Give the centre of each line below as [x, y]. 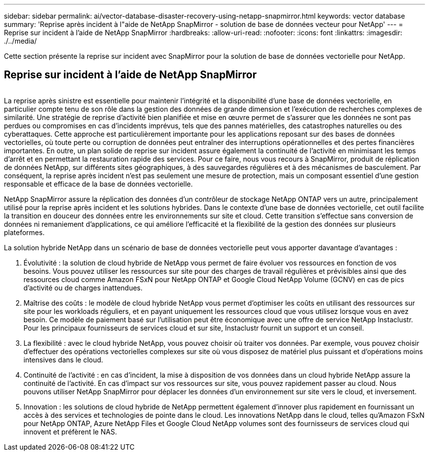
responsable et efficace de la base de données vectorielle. [98, 184]
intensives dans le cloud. [63, 359]
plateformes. [24, 232]
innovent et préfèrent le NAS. [70, 431]
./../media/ [20, 41]
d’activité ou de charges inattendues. [83, 287]
